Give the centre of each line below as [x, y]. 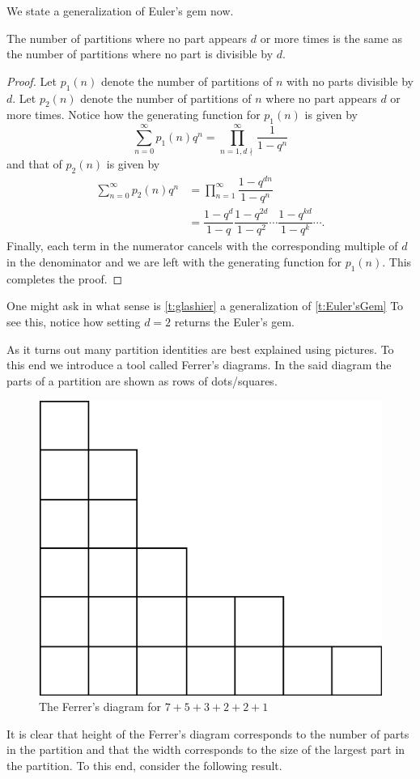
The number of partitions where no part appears [127, 38]
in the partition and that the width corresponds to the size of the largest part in [206, 749]
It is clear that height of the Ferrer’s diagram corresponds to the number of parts [208, 733]
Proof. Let [32, 81]
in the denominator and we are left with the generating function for [174, 262]
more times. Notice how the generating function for [134, 115]
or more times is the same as [331, 38]
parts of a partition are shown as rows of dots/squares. [142, 380]
